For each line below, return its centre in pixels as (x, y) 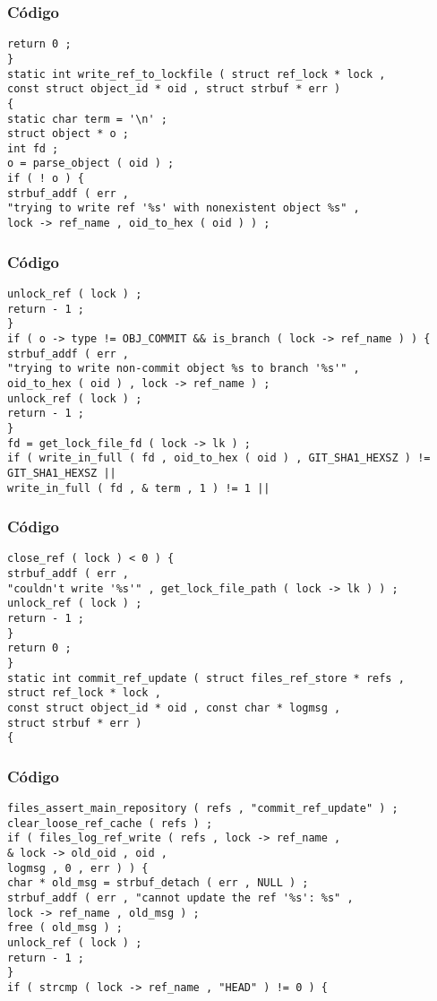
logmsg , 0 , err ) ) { (78, 868)
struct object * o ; (69, 134)
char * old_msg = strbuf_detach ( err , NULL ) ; (158, 883)
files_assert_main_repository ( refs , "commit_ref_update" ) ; (203, 809)
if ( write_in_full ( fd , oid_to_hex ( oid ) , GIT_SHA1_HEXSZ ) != (219, 458)
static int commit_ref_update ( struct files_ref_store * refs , (206, 678)
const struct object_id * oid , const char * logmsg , (174, 708)
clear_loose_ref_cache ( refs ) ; (110, 823)
